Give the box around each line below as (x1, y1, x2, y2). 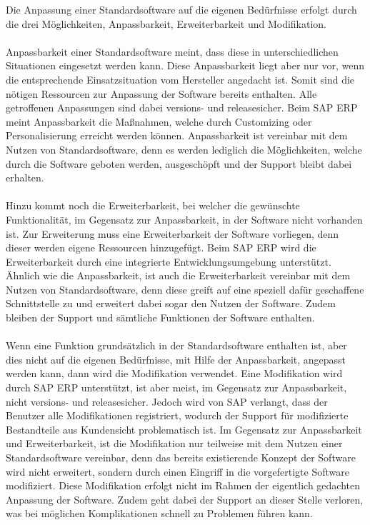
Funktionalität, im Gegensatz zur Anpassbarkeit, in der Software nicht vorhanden (6, 211, 363, 226)
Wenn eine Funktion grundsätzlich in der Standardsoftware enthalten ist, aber (6, 338, 347, 353)
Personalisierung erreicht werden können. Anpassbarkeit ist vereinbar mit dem (6, 128, 348, 143)
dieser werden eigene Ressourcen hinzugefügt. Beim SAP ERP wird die (6, 240, 316, 255)
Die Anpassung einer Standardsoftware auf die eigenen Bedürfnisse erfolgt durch (6, 2, 357, 16)
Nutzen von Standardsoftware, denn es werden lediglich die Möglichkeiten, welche (6, 141, 362, 156)
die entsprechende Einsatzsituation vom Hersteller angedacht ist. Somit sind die (6, 71, 355, 86)
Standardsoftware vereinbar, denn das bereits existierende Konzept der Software (6, 450, 356, 464)
